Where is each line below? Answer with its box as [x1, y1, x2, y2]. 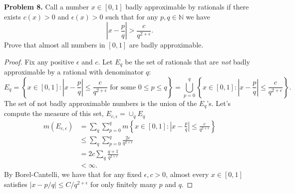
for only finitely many [90, 178, 157, 189]
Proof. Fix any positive [4, 56, 74, 66]
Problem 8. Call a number [4, 1, 89, 11]
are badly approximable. [129, 39, 204, 50]
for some [110, 83, 136, 91]
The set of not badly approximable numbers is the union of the [4, 97, 197, 108]
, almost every [166, 169, 209, 179]
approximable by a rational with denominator [4, 66, 144, 77]
